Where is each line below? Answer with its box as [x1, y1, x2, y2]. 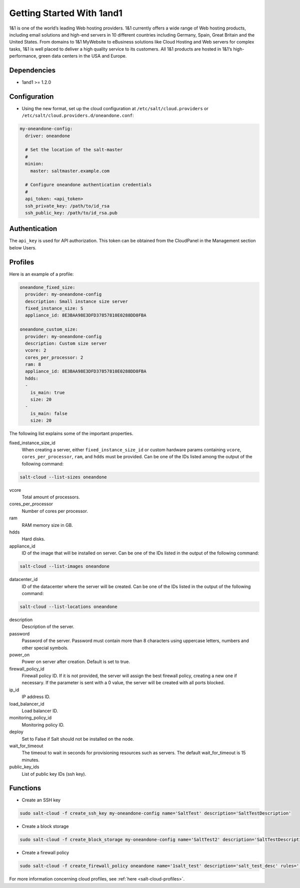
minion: [25, 161, 44, 167]
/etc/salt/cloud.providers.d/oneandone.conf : [21, 113, 134, 119]
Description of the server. [21, 624, 74, 630]
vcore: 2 [25, 348, 46, 353]
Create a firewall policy [21, 849, 69, 856]
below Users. [9, 244, 37, 250]
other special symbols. [21, 645, 68, 651]
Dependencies [9, 66, 56, 75]
